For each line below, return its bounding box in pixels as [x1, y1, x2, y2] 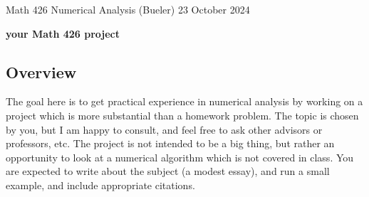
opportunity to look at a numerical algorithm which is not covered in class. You [6, 149, 354, 164]
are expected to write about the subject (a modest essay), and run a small [6, 164, 330, 179]
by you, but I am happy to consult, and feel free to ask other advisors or [6, 122, 323, 137]
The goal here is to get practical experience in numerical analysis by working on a [6, 94, 363, 109]
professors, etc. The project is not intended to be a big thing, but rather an [6, 136, 335, 151]
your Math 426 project [6, 26, 120, 41]
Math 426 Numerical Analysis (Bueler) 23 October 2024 [6, 2, 250, 16]
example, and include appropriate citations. [6, 177, 195, 192]
